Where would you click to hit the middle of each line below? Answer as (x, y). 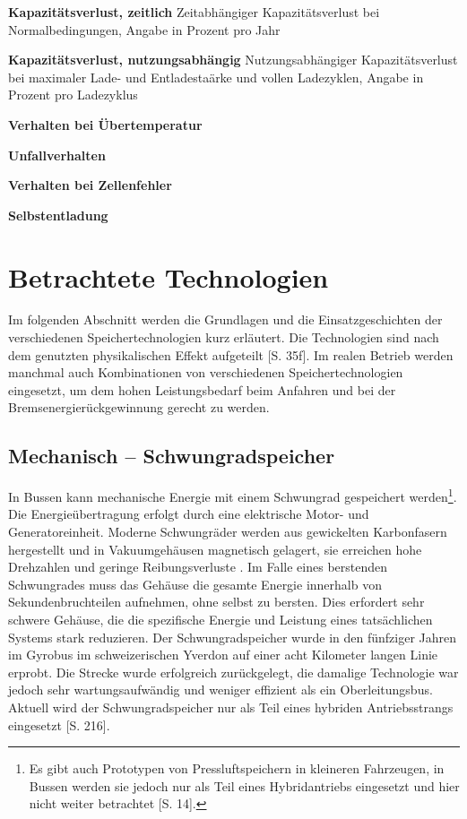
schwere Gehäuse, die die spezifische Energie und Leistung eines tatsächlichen (221, 620)
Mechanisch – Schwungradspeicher (172, 456)
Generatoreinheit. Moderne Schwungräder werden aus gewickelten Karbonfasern (228, 532)
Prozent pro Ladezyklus (73, 95)
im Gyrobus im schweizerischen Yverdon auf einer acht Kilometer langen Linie (223, 655)
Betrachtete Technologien (169, 276)
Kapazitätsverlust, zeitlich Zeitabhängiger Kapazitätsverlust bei (194, 12)
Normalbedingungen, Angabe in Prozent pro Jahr (144, 29)
